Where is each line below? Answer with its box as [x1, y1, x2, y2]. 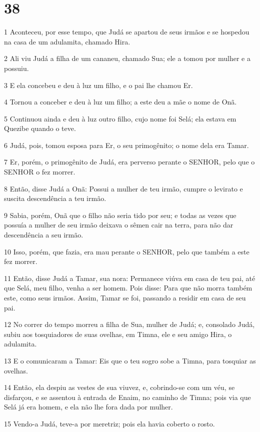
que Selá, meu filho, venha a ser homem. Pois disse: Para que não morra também [4, 282, 252, 293]
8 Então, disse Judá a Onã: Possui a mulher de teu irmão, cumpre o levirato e [4, 183, 243, 193]
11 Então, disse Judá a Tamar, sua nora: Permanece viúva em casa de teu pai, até [4, 272, 255, 283]
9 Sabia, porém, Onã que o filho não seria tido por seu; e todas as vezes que [4, 209, 236, 220]
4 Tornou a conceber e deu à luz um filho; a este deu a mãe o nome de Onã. [4, 96, 237, 107]
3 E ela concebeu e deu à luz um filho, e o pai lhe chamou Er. [4, 79, 193, 90]
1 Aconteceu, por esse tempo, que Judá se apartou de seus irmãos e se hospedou [4, 26, 249, 37]
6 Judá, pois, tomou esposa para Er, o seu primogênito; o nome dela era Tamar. [4, 139, 249, 150]
